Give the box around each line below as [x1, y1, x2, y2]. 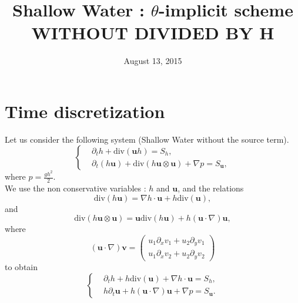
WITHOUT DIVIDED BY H [31, 21, 274, 45]
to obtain [5, 260, 38, 272]
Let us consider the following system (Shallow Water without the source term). [5, 133, 289, 145]
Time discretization [5, 99, 165, 123]
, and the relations [178, 182, 244, 194]
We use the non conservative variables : [5, 182, 146, 194]
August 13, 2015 [123, 55, 182, 67]
